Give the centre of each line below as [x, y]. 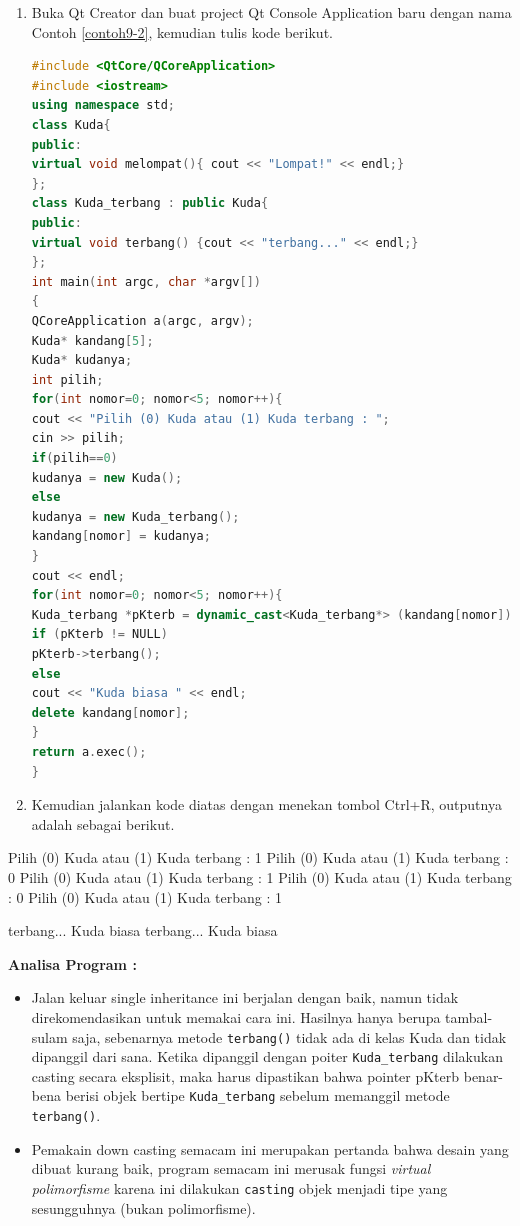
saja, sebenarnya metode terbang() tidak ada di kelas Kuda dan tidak [289, 1036]
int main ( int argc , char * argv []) [146, 281]
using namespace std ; [103, 105]
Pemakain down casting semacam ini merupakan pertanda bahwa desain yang [270, 1148]
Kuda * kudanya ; [82, 360]
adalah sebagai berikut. [103, 823]
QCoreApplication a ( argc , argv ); [142, 320]
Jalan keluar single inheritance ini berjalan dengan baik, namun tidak [245, 997]
